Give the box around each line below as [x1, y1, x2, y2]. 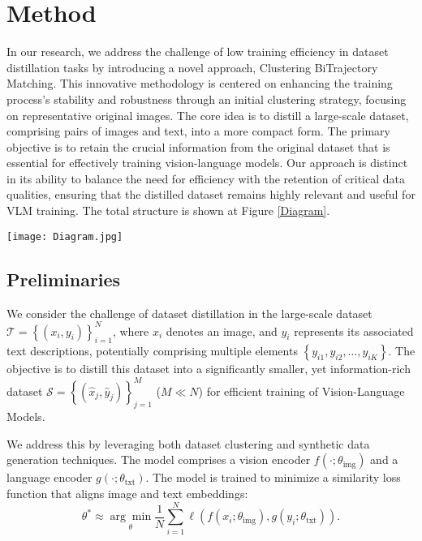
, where [112, 322, 149, 339]
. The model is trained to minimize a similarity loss [145, 469, 401, 486]
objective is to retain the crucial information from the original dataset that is [6, 138, 390, 155]
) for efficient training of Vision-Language [198, 382, 405, 399]
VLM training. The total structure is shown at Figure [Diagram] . [6, 202, 330, 219]
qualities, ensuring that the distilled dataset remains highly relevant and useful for [6, 186, 416, 203]
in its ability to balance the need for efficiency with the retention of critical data [6, 170, 405, 187]
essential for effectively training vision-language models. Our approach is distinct [6, 154, 408, 171]
